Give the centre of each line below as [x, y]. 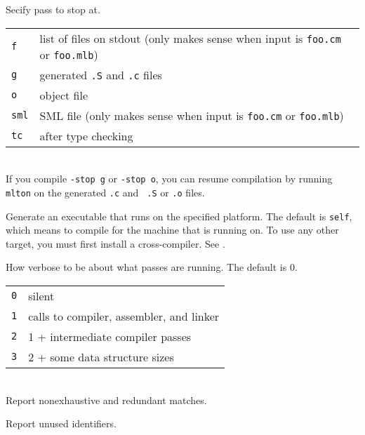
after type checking [86, 135]
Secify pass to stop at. [53, 9]
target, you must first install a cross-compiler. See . [115, 243]
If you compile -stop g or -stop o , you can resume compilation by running [169, 179]
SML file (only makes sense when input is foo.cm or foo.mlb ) [192, 115]
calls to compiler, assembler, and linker [124, 316]
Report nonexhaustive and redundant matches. [106, 400]
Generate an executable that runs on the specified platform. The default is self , [179, 216]
